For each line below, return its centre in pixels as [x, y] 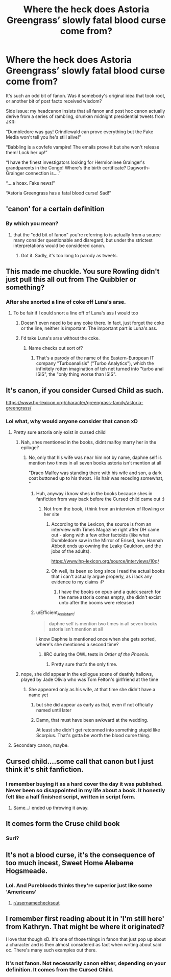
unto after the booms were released [96, 603]
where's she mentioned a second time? [77, 645]
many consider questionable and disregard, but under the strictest [83, 240]
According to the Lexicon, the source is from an [101, 524]
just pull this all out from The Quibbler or [71, 279]
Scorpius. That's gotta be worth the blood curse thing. [93, 736]
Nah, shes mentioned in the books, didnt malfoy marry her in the [89, 442]
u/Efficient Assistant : [56, 613]
